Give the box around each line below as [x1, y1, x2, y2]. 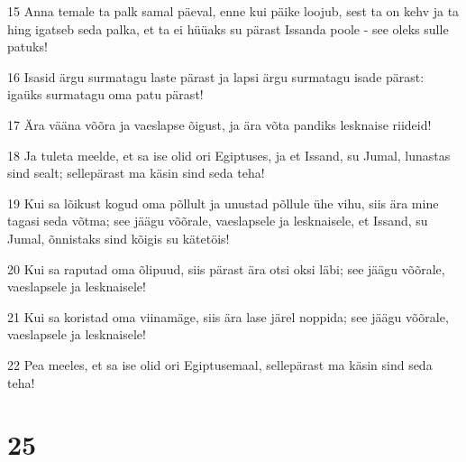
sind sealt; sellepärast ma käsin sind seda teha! [7, 163, 265, 182]
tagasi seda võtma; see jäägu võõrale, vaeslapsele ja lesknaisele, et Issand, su [7, 211, 428, 230]
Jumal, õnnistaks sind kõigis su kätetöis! [7, 228, 230, 247]
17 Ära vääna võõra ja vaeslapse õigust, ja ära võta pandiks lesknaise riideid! [7, 115, 432, 134]
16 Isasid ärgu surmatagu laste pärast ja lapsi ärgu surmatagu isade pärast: [7, 67, 425, 86]
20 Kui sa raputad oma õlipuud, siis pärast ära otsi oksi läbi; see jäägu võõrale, [7, 259, 445, 278]
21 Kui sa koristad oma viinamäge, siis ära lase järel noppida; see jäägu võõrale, [7, 307, 449, 326]
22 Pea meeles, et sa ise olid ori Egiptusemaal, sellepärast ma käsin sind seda [7, 355, 433, 374]
